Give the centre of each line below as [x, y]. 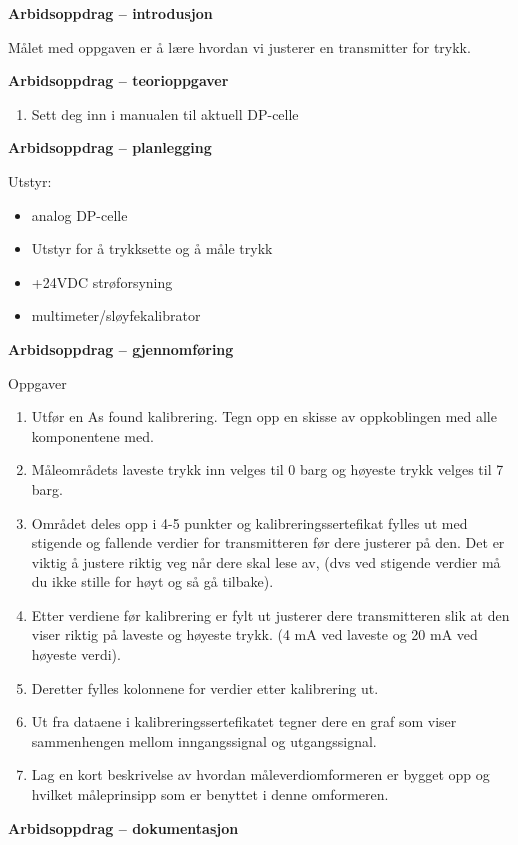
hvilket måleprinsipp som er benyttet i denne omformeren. [210, 794]
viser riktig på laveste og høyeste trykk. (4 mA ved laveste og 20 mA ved [254, 634]
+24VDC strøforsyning [102, 281]
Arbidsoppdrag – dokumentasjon [123, 827]
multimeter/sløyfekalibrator [116, 315]
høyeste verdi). [76, 654]
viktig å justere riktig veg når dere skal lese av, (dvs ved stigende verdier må [266, 561]
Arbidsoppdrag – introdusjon [110, 13]
